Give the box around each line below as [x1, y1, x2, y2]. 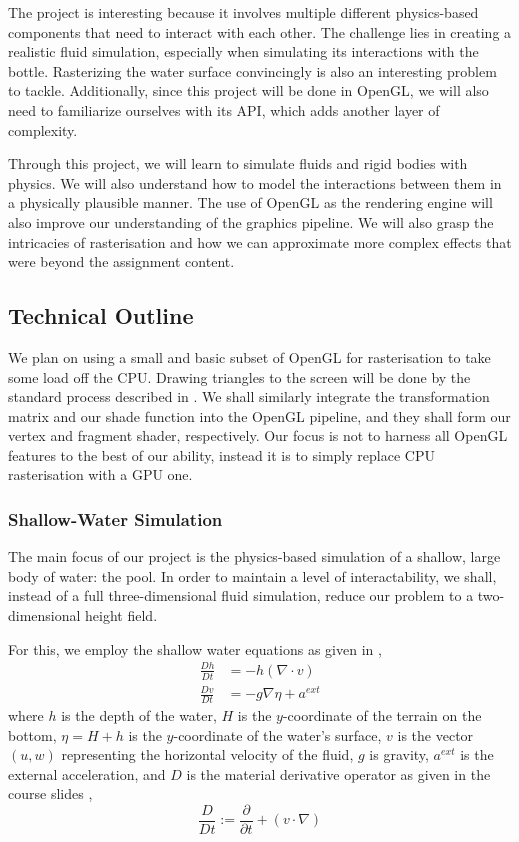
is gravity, [369, 744, 429, 765]
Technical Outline [8, 300, 194, 331]
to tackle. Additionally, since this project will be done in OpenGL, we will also [8, 80, 489, 101]
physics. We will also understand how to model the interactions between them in [8, 172, 502, 193]
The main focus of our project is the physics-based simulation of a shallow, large [8, 546, 501, 567]
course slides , [8, 783, 93, 804]
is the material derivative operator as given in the [186, 763, 491, 784]
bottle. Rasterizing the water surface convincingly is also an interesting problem [8, 60, 497, 81]
